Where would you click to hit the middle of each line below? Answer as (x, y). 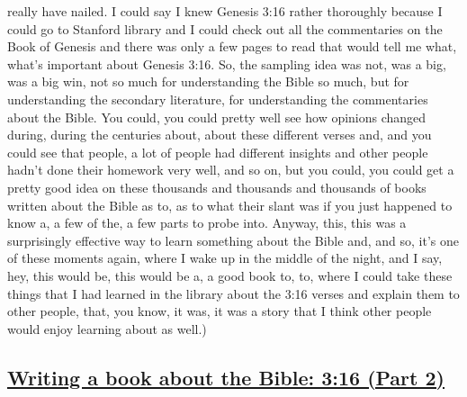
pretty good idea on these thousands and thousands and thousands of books (217, 187)
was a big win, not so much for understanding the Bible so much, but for (208, 81)
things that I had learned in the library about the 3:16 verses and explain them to (233, 293)
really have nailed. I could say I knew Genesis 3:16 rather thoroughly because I (225, 11)
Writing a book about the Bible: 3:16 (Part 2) (226, 377)
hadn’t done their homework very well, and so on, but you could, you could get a (231, 170)
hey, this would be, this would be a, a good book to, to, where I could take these (230, 275)
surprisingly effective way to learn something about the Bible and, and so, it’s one (233, 240)
